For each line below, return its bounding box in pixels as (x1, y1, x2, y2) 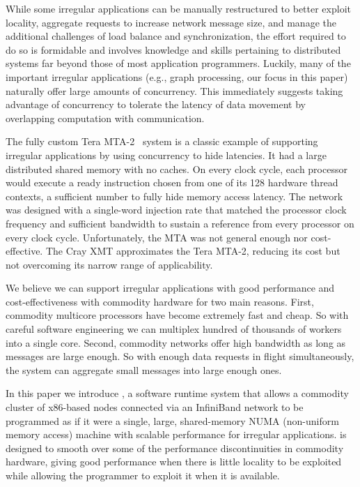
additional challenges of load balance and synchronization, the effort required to (6, 29, 346, 43)
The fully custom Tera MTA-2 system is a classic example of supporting (6, 134, 318, 149)
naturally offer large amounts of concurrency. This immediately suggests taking (6, 83, 343, 98)
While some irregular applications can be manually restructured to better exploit (6, 1, 351, 15)
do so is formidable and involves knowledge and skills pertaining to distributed (6, 42, 341, 57)
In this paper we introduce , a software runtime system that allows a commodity (6, 386, 349, 400)
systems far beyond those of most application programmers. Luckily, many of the (6, 56, 351, 70)
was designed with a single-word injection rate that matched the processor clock (6, 202, 347, 217)
